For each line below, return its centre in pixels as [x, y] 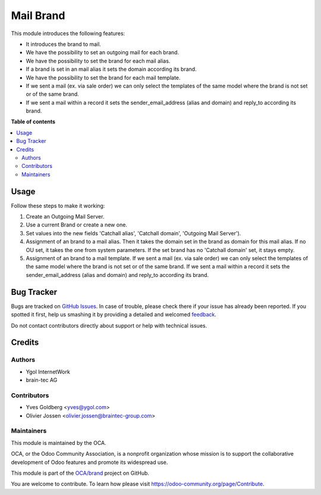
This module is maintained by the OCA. [59, 443]
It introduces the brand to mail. [63, 44]
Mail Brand [38, 15]
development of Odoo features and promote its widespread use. [89, 462]
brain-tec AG [42, 380]
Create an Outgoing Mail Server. [65, 217]
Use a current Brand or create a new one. [77, 225]
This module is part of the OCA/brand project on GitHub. [80, 473]
